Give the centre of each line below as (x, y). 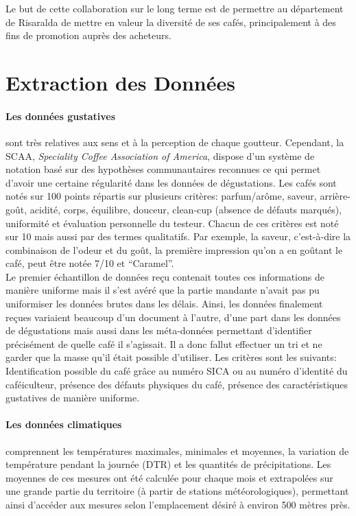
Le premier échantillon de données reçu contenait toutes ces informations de (165, 276)
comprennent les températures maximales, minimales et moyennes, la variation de (177, 450)
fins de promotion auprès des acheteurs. (88, 35)
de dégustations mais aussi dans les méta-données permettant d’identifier (159, 330)
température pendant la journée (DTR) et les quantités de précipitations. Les (168, 464)
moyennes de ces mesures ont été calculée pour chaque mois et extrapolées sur (169, 477)
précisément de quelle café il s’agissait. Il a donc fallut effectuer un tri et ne (164, 343)
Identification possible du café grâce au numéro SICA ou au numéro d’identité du (177, 371)
